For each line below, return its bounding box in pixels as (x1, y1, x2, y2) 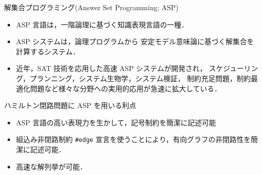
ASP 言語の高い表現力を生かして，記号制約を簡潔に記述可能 (16, 117, 216, 127)
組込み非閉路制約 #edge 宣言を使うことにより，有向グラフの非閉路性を (16, 134, 251, 145)
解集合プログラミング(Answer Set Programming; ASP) (4, 2, 179, 12)
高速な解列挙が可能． (16, 161, 87, 171)
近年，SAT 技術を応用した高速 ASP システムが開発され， (16, 63, 207, 74)
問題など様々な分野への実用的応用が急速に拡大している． (30, 83, 222, 93)
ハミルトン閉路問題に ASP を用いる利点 (4, 100, 137, 111)
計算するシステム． (16, 46, 80, 56)
